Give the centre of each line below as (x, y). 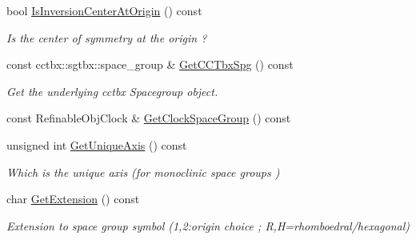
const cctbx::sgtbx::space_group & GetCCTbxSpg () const (150, 64)
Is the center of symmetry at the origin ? (107, 37)
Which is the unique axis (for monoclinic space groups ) (143, 172)
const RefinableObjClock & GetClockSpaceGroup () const (149, 118)
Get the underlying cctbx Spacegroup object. (112, 91)
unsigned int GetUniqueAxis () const (97, 144)
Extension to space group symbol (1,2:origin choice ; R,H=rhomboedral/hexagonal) (208, 225)
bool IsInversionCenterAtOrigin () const (104, 10)
